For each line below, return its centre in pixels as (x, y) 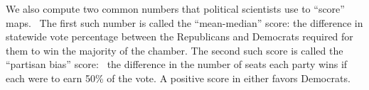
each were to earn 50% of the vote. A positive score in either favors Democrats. (178, 78)
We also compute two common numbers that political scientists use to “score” (175, 9)
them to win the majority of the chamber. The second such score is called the (175, 50)
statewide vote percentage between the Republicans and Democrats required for (180, 36)
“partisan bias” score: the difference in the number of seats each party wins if (177, 64)
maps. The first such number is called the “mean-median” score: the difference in (184, 22)
